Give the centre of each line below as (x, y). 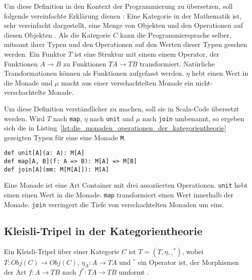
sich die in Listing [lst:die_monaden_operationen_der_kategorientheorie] (115, 128)
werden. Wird (24, 118)
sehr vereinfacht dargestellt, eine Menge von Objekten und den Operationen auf (124, 25)
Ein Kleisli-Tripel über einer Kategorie (62, 251)
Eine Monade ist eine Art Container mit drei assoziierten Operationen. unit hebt (126, 185)
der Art (15, 272)
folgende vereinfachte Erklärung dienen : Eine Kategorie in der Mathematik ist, (123, 15)
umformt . (134, 272)
